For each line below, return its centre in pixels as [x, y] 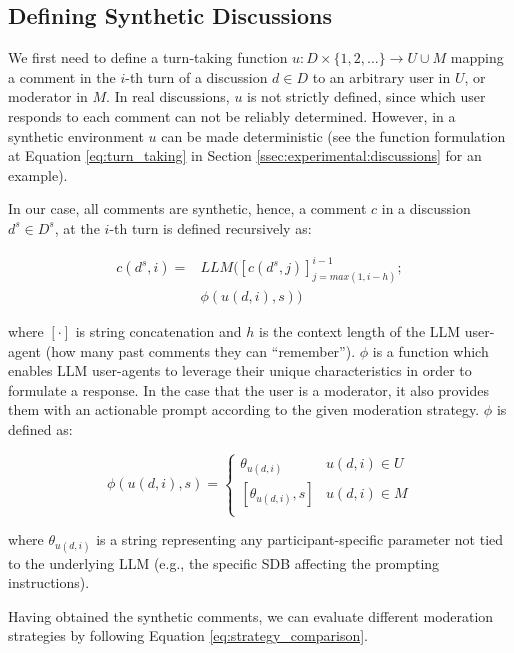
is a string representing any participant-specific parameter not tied [300, 539]
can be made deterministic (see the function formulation [333, 135]
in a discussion [426, 208]
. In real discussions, [168, 96]
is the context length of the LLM [359, 330]
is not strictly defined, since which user [366, 96]
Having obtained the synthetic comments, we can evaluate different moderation [251, 615]
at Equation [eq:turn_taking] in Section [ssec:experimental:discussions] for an [245, 155]
